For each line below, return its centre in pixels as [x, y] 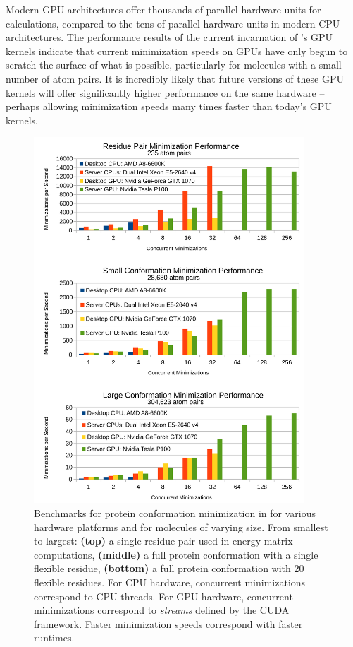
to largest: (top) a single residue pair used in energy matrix [163, 541]
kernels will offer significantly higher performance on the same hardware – [165, 92]
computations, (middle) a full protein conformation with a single [176, 554]
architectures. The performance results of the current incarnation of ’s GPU [169, 37]
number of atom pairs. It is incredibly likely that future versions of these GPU [175, 78]
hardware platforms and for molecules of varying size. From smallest [181, 527]
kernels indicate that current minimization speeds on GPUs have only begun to [177, 51]
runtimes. [54, 637]
